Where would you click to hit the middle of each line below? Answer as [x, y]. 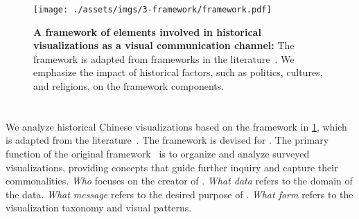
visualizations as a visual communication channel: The [164, 45]
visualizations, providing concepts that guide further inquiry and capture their [172, 167]
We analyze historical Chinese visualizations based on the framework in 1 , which [176, 126]
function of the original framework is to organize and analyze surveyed [158, 153]
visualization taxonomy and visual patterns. [99, 208]
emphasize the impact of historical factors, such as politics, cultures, [178, 72]
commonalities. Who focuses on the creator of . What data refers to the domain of [179, 181]
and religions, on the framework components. [129, 86]
